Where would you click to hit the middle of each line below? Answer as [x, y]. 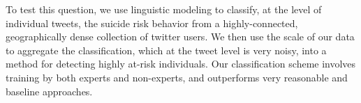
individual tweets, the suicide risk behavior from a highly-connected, [152, 23]
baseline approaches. [49, 91]
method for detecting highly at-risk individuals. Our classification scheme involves [181, 64]
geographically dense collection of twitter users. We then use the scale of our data [180, 37]
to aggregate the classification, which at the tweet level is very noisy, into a [166, 50]
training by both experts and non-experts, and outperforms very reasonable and [177, 77]
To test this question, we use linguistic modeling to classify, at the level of [164, 9]
